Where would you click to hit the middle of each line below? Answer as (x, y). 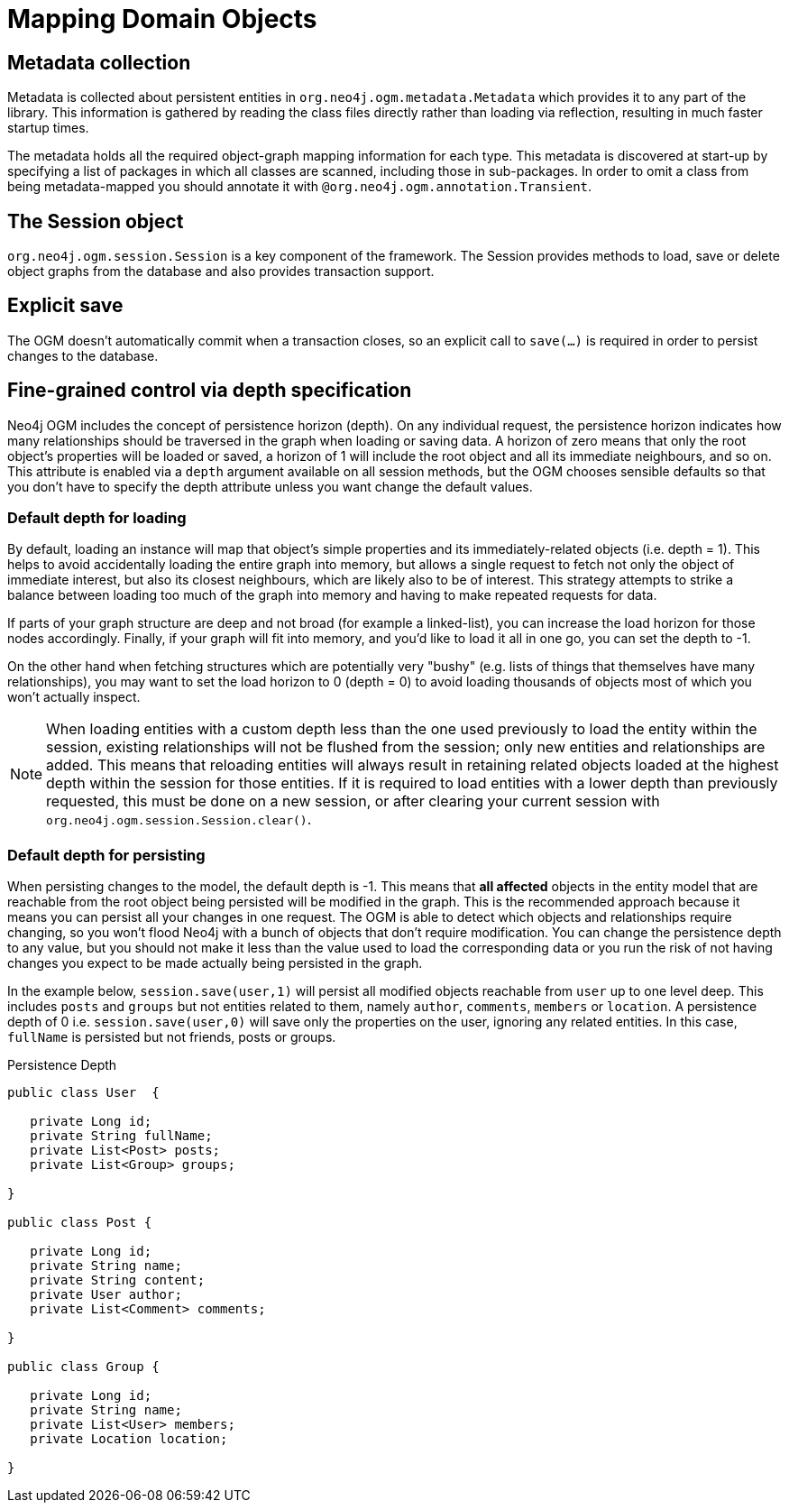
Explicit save (65, 306)
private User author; (106, 1295)
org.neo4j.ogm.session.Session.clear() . (179, 819)
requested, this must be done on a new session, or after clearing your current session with (353, 801)
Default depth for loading (97, 518)
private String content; (118, 1280)
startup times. (48, 128)
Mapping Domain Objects (162, 19)
